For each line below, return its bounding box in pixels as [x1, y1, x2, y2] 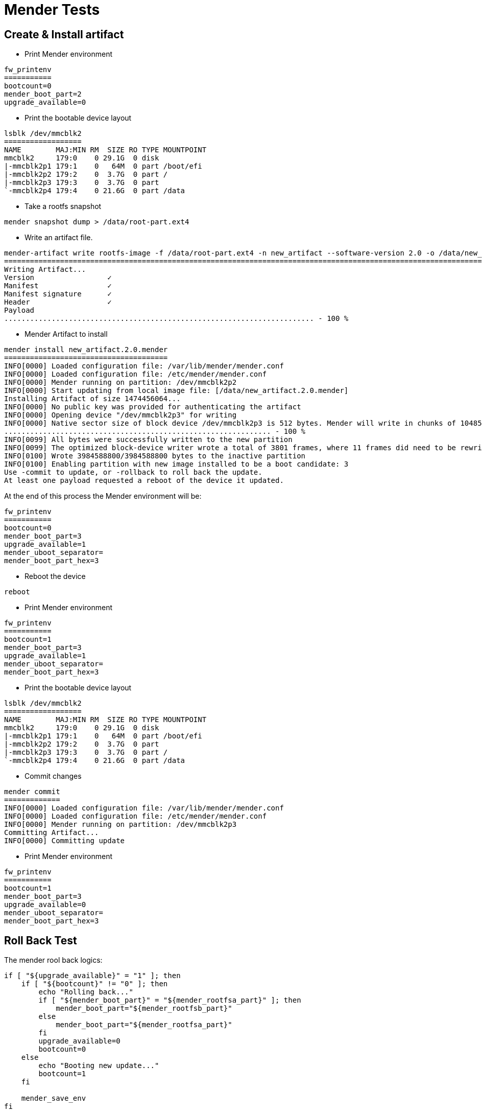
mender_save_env [21, 1094, 86, 1103]
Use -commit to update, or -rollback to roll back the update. [4, 468, 262, 477]
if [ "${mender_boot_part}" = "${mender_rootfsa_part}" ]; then [38, 996, 301, 1005]
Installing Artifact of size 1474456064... [4, 395, 181, 403]
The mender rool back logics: [4, 956, 103, 965]
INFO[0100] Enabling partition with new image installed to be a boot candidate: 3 [4, 460, 349, 469]
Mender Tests [4, 1, 100, 18]
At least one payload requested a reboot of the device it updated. [4, 476, 284, 485]
